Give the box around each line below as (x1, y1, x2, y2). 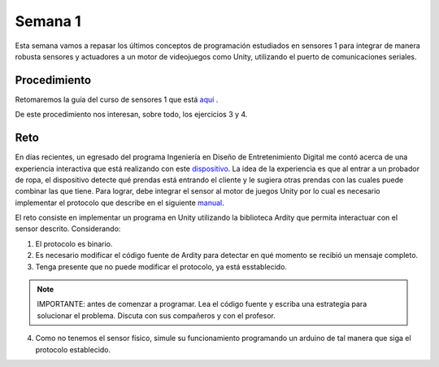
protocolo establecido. (35, 344, 111, 354)
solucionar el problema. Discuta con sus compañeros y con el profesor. (37, 310, 276, 321)
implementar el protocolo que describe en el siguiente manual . (15, 198, 225, 208)
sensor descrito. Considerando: (15, 224, 121, 234)
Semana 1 (15, 12, 81, 30)
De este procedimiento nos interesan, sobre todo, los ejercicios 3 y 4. (15, 110, 248, 120)
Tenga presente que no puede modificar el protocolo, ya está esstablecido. (35, 261, 288, 272)
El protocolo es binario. (35, 238, 113, 248)
